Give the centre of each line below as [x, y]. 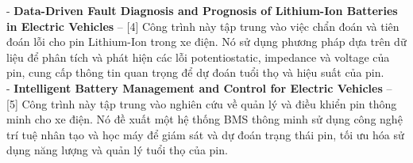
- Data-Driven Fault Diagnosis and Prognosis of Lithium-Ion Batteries [202, 10]
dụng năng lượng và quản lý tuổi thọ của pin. [117, 150]
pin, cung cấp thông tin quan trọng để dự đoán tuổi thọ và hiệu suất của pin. [195, 72]
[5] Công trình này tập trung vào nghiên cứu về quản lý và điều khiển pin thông [202, 103]
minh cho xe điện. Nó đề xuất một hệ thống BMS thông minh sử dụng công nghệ [205, 119]
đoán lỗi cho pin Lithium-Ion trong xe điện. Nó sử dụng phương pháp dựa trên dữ [206, 42]
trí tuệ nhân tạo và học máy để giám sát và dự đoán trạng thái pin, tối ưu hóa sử [205, 134]
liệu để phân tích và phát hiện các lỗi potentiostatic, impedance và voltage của [198, 57]
